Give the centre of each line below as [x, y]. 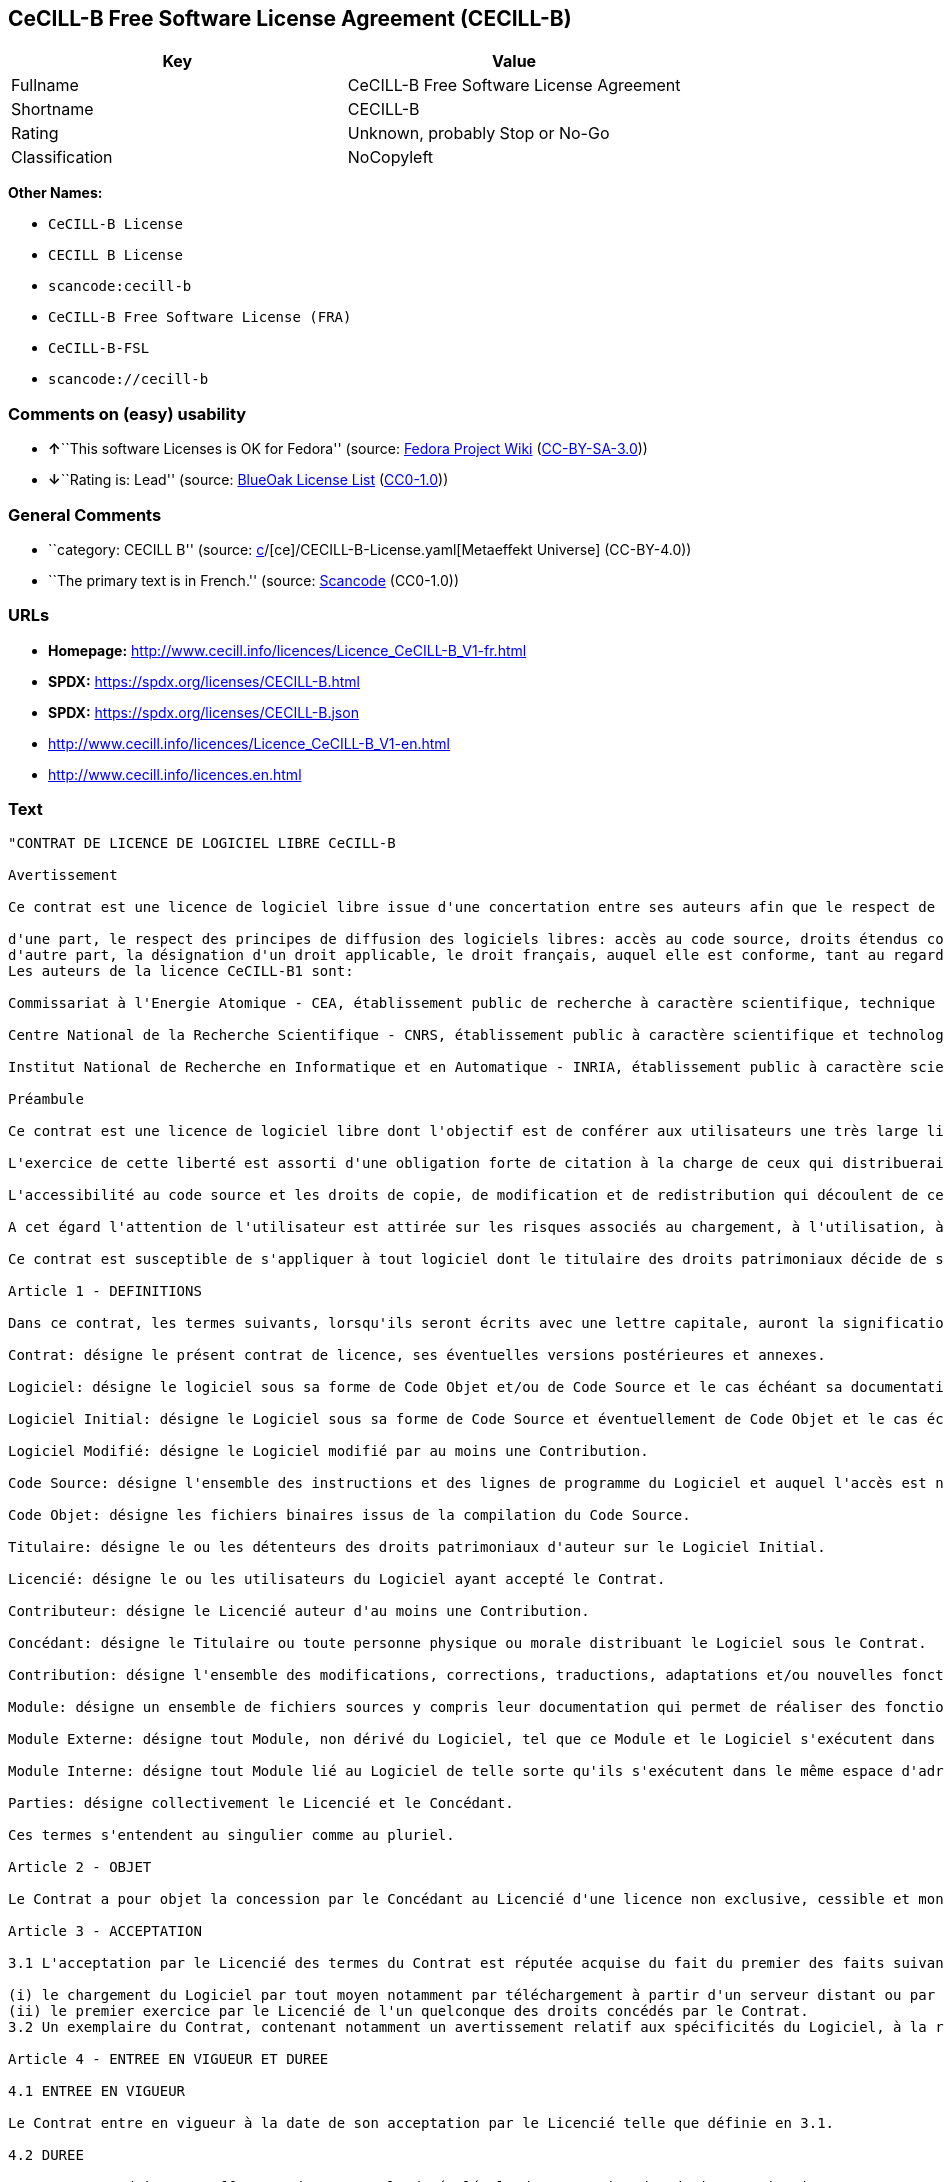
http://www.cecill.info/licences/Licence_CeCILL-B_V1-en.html [249, 743]
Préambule [46, 1099]
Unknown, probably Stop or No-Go [478, 133]
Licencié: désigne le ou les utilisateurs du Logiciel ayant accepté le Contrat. [337, 1579]
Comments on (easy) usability [127, 413]
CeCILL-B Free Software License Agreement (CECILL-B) [290, 18]
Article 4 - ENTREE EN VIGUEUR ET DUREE [168, 2059]
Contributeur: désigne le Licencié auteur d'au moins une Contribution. [299, 1611]
